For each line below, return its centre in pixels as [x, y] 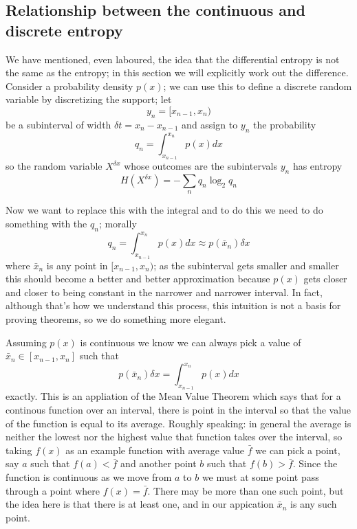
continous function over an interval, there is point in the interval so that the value [178, 409]
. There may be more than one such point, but [246, 490]
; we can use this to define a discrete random [258, 86]
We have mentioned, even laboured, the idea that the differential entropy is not [173, 59]
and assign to [210, 124]
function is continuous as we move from [89, 476]
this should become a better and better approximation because [138, 279]
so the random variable [54, 166]
